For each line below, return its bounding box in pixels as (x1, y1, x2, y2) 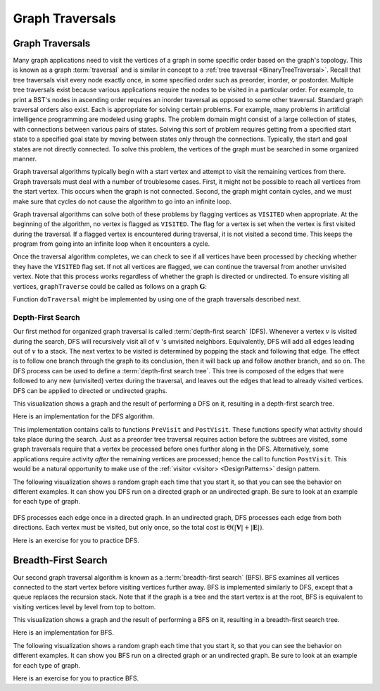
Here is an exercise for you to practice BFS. (13, 674, 139, 683)
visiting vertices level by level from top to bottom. (13, 602, 156, 611)
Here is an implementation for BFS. (13, 628, 114, 637)
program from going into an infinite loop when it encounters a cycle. (13, 239, 210, 248)
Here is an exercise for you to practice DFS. (13, 536, 140, 544)
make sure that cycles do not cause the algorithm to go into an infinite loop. (13, 197, 232, 206)
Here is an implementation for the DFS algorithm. (13, 412, 155, 421)
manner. (13, 154, 37, 163)
